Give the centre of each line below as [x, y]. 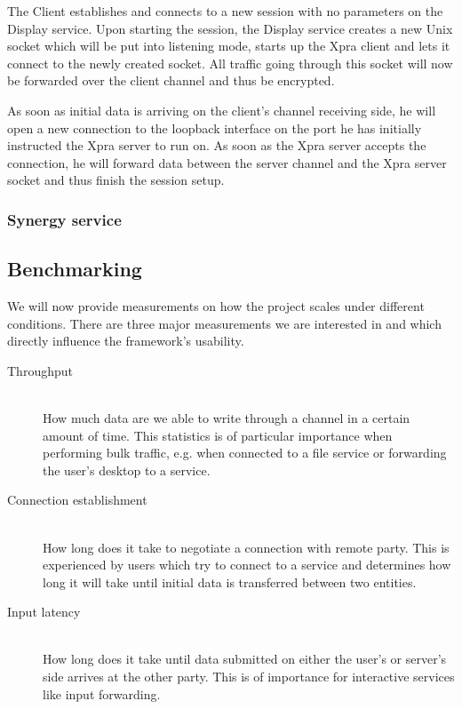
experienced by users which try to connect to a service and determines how [247, 565]
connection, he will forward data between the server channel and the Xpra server [227, 162]
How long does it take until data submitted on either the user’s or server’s [245, 659]
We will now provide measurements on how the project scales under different [216, 305]
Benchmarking [75, 269]
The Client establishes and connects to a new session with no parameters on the [225, 11]
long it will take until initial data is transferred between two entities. [230, 582]
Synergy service [64, 219]
